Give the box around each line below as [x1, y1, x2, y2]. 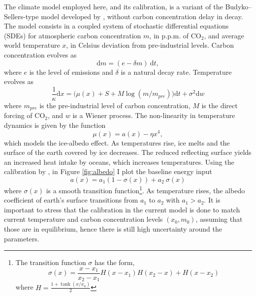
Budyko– [225, 1, 252, 11]
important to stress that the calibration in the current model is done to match [4, 204, 240, 214]
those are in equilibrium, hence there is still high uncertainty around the [4, 223, 223, 234]
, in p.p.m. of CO [149, 30, 201, 40]
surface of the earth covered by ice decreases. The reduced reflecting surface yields [4, 147, 252, 157]
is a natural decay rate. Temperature [121, 66, 232, 77]
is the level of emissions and [29, 66, 113, 77]
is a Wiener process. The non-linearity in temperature [72, 110, 235, 120]
